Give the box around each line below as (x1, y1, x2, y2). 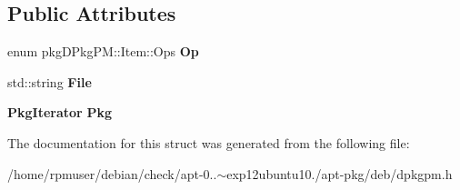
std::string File (7, 72, 92, 91)
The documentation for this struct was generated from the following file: (7, 133, 410, 152)
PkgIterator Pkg (7, 103, 112, 122)
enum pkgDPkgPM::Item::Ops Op (7, 42, 199, 61)
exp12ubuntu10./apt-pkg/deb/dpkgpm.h (226, 164, 453, 183)
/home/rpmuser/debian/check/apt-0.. (7, 164, 217, 183)
